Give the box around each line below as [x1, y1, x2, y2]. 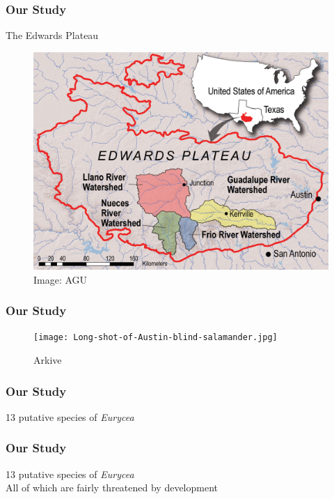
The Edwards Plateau [6, 28, 99, 43]
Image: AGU [33, 272, 88, 286]
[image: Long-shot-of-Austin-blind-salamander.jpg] [33, 332, 278, 343]
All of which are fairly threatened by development [6, 480, 218, 495]
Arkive [33, 353, 62, 367]
